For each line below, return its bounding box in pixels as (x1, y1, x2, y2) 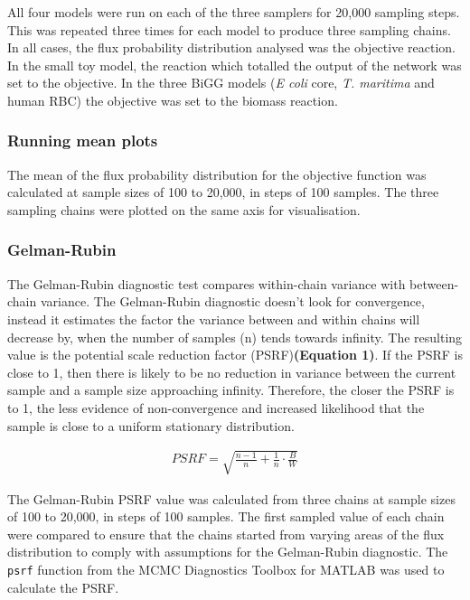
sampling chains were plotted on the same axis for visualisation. (7, 200, 361, 219)
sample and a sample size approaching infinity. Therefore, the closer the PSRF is (7, 380, 455, 399)
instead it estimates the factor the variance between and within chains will (7, 309, 420, 328)
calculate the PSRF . (7, 577, 119, 596)
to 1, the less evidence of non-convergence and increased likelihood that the (7, 398, 425, 417)
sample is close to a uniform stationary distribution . (7, 416, 295, 435)
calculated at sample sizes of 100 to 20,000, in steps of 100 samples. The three (7, 183, 439, 202)
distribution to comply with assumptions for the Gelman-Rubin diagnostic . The (7, 542, 448, 561)
